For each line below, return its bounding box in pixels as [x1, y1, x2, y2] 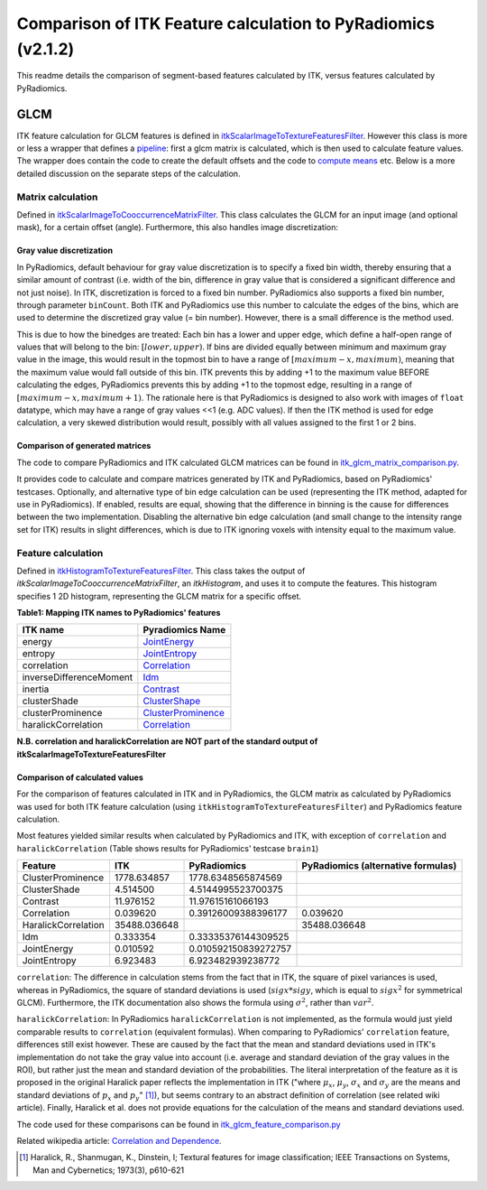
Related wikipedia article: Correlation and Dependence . [16, 1135, 222, 1146]
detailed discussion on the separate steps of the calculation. [16, 168, 241, 179]
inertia [22, 683, 50, 695]
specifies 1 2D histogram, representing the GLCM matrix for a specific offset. [16, 590, 302, 601]
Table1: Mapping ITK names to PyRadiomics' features [16, 608, 221, 618]
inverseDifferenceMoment [22, 671, 133, 683]
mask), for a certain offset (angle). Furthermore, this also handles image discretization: [16, 222, 338, 233]
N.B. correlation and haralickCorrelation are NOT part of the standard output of [16, 736, 318, 747]
